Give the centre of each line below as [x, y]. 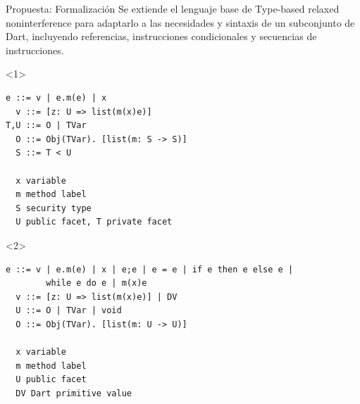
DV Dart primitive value [74, 393]
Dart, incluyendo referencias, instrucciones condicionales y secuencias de [161, 36]
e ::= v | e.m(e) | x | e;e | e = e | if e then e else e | [150, 269]
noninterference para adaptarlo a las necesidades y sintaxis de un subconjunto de [180, 22]
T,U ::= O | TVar [46, 126]
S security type [54, 208]
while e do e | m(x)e [97, 283]
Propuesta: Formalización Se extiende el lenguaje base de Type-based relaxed [173, 8]
